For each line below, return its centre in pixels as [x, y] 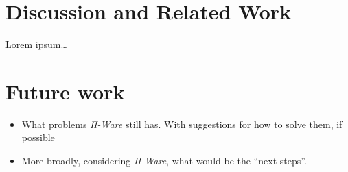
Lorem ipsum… [36, 44]
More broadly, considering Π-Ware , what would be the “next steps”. [164, 161]
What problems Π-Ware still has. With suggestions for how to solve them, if [182, 124]
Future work [65, 91]
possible [38, 137]
